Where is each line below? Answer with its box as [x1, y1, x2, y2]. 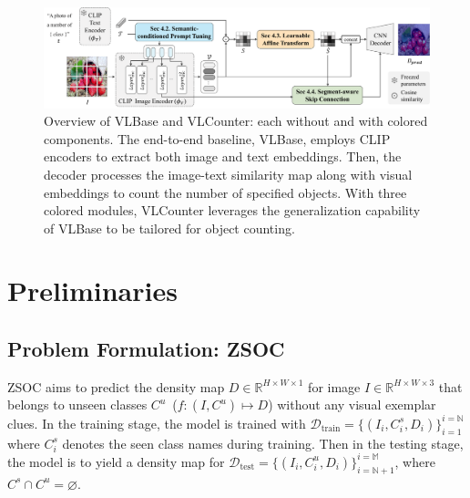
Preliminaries [7, 272, 178, 309]
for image [308, 377, 361, 396]
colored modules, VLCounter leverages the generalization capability [44, 201, 421, 220]
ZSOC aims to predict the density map [7, 377, 225, 396]
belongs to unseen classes [7, 395, 148, 414]
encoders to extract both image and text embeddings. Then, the [44, 147, 402, 166]
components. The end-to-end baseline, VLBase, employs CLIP [44, 129, 391, 148]
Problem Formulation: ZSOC [7, 335, 285, 363]
